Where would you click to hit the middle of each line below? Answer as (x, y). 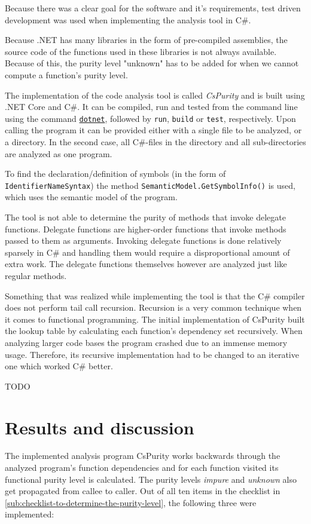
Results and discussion (100, 427)
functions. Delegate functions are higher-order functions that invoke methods (146, 229)
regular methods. (36, 275)
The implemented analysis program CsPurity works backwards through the (143, 456)
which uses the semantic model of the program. (91, 197)
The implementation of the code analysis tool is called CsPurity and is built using (155, 95)
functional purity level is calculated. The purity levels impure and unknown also (151, 479)
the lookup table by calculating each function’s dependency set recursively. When (154, 331)
